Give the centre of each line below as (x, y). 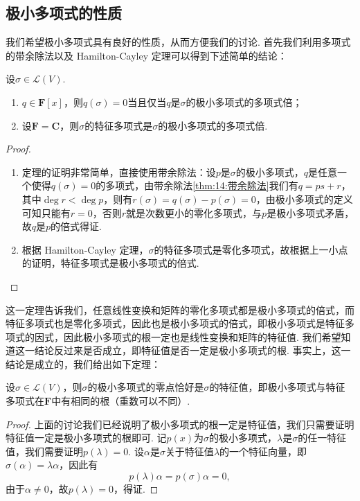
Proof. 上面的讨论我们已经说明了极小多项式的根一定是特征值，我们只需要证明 (180, 424)
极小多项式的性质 (64, 13)
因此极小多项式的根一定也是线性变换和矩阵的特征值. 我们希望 (202, 336)
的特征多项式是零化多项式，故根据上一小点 (251, 249)
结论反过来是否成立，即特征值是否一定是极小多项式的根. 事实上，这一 (192, 350)
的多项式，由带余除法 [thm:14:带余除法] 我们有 (197, 185)
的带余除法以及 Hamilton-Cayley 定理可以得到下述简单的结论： (146, 55)
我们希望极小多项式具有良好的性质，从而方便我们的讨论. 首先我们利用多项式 (178, 42)
